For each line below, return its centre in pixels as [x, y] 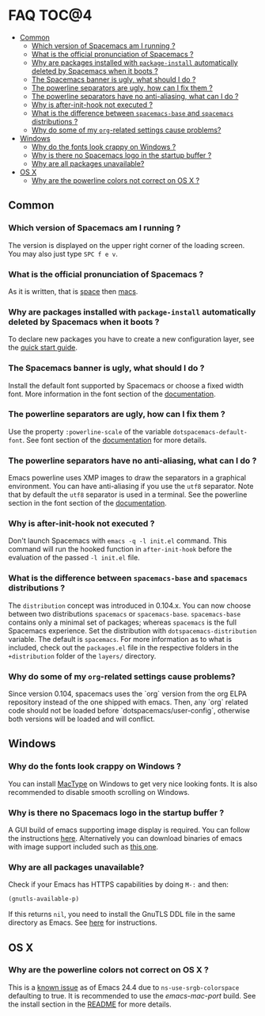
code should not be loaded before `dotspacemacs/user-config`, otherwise [129, 710]
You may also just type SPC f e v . [63, 254]
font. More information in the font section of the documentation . [112, 394]
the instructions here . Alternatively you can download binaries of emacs [125, 838]
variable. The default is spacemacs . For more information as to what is [120, 639]
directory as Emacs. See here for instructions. [83, 922]
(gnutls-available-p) [44, 899]
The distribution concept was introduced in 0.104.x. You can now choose [130, 605]
